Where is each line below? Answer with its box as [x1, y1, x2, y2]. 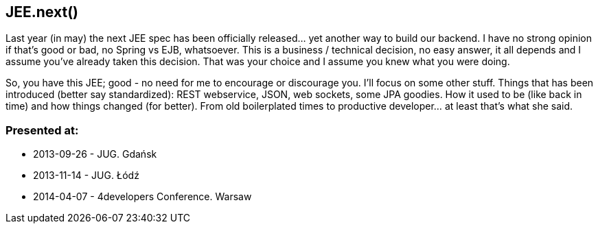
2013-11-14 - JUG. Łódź [33, 169, 139, 182]
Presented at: [5, 123, 79, 137]
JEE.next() [5, 3, 78, 21]
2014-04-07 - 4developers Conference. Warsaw [33, 191, 252, 203]
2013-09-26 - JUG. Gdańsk [33, 148, 157, 160]
